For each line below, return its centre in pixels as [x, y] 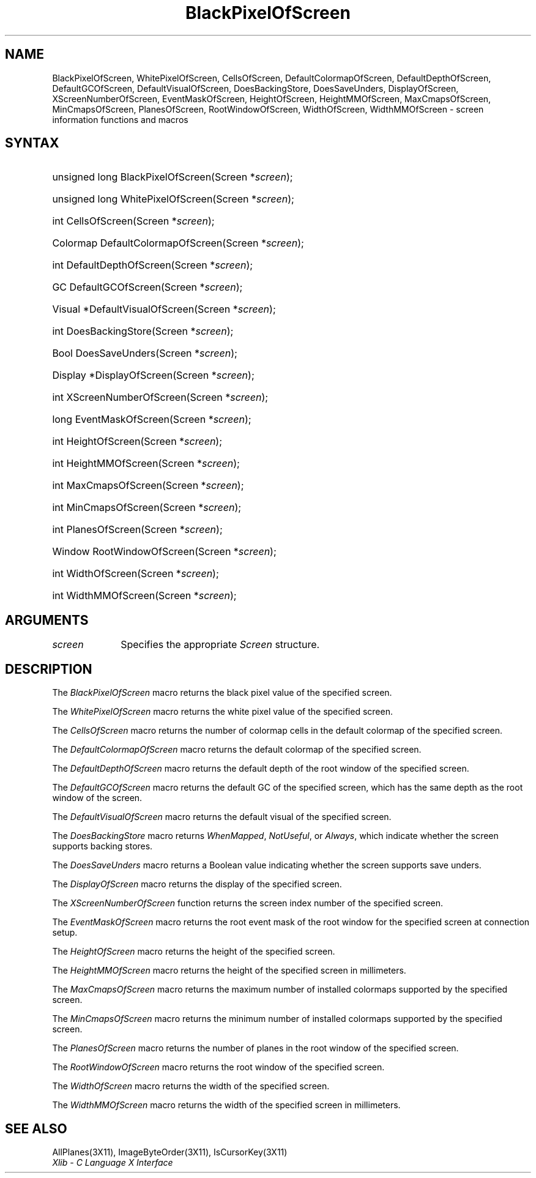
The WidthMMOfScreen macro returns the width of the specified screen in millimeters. [226, 1105]
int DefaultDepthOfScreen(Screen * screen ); [153, 265]
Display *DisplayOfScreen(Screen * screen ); [153, 375]
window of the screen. [97, 798]
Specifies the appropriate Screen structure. [220, 645]
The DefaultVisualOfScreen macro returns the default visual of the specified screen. [222, 817]
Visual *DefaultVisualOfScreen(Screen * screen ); [164, 309]
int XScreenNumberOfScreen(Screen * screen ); [160, 397]
